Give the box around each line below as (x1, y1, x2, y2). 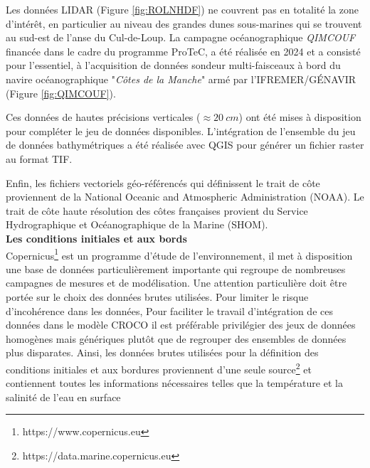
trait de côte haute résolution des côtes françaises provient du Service (6, 203, 308, 218)
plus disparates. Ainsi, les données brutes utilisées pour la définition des (6, 345, 319, 360)
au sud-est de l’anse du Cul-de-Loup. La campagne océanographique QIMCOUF (6, 30, 356, 45)
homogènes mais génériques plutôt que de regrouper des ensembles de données (6, 331, 347, 346)
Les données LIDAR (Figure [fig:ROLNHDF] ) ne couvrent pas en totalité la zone (6, 2, 359, 16)
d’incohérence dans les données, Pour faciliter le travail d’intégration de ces (6, 303, 333, 318)
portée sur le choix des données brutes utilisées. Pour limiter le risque (6, 289, 309, 304)
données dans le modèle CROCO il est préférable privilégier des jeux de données (6, 317, 356, 332)
